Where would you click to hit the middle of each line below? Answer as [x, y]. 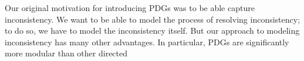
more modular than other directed [66, 53]
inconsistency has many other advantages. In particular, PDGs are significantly [147, 42]
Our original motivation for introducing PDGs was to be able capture [130, 8]
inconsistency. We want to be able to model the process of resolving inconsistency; [153, 19]
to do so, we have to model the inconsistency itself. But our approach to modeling [152, 31]
